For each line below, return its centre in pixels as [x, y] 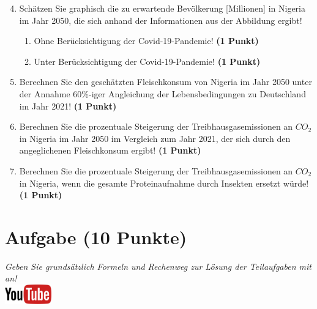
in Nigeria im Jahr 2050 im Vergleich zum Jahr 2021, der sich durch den [155, 138]
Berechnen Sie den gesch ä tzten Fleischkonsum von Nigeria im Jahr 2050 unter [166, 82]
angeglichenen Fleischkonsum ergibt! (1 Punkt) [110, 150]
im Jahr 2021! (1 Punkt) [68, 106]
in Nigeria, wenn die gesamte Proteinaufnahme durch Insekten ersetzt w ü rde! [164, 183]
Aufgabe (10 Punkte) [96, 236]
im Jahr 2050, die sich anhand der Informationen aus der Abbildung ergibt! [161, 20]
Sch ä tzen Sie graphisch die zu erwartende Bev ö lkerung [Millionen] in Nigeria [162, 8]
